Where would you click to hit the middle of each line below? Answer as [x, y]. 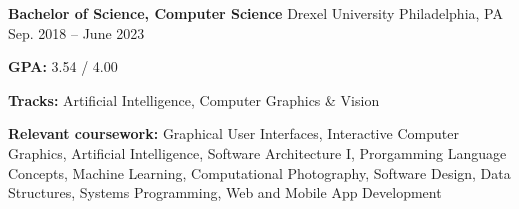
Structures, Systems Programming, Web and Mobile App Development [225, 192]
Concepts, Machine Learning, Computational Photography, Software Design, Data [259, 172]
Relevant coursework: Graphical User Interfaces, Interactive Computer [233, 133]
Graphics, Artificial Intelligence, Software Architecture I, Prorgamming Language [257, 152]
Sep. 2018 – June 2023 [76, 32]
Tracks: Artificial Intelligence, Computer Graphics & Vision [194, 99]
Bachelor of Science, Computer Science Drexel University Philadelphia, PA [255, 13]
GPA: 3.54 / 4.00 [63, 66]
